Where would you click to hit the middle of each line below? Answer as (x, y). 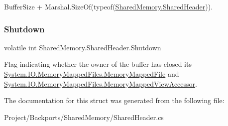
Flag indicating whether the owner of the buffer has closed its (98, 64)
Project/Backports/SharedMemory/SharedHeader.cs (84, 117)
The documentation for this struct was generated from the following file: (114, 100)
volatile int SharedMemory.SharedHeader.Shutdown (83, 47)
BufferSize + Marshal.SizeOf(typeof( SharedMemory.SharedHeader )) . (109, 6)
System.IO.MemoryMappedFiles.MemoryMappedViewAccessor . (101, 83)
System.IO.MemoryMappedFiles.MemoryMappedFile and (92, 74)
